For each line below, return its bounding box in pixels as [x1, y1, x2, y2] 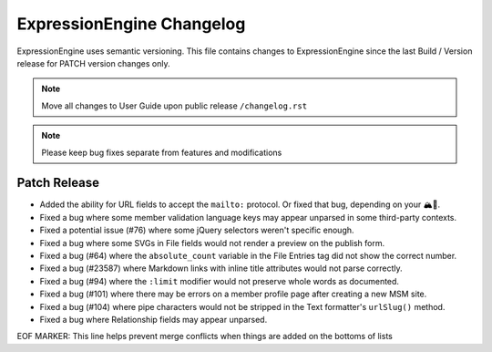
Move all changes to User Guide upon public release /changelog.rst [41, 100, 308, 111]
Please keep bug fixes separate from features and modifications [41, 147, 282, 158]
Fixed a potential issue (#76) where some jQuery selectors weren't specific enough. [39, 224, 354, 236]
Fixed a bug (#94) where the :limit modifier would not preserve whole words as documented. [39, 275, 400, 286]
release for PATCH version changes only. [16, 57, 170, 68]
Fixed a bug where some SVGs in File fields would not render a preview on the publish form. [39, 237, 385, 248]
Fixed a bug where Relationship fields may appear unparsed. [39, 314, 268, 325]
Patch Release [16, 175, 100, 191]
